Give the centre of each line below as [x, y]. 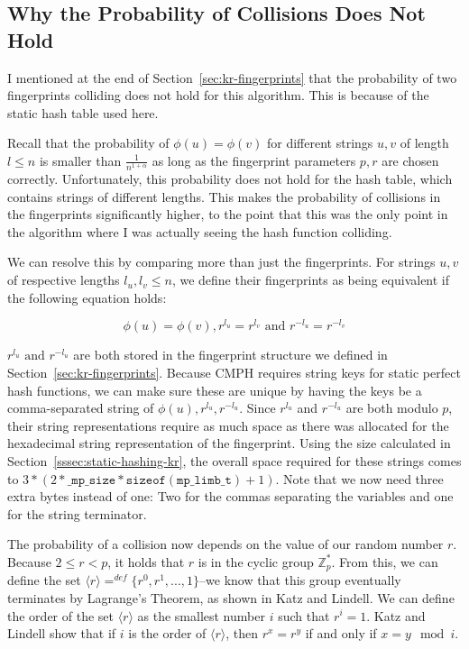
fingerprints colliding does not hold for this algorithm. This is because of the [218, 95]
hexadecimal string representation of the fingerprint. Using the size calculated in [229, 443]
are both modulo [392, 408]
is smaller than [80, 160]
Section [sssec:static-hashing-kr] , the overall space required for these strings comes [234, 460]
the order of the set [60, 615]
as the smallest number [201, 615]
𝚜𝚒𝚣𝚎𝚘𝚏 [146, 480]
